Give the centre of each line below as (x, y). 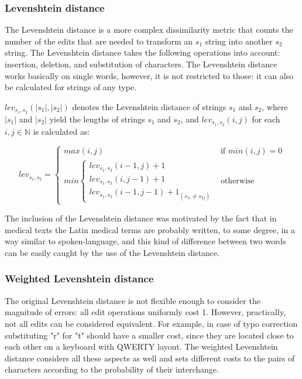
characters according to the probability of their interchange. (112, 369)
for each (266, 119)
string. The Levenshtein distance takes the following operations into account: (143, 52)
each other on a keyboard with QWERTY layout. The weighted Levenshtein (141, 346)
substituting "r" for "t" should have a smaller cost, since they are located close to (149, 335)
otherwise (237, 181)
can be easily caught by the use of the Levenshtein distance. (112, 252)
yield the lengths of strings (97, 119)
